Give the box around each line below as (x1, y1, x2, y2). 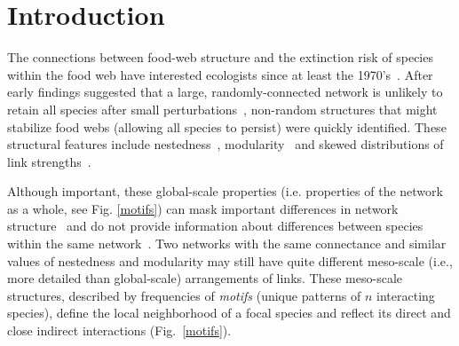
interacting (376, 286, 435, 304)
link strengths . (7, 152, 91, 170)
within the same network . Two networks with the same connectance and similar (7, 234, 447, 253)
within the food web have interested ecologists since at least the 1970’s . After (7, 65, 433, 83)
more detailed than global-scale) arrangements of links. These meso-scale (7, 269, 403, 287)
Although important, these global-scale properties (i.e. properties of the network (7, 182, 443, 201)
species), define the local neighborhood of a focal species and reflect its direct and (7, 303, 451, 322)
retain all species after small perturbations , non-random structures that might (7, 99, 438, 118)
